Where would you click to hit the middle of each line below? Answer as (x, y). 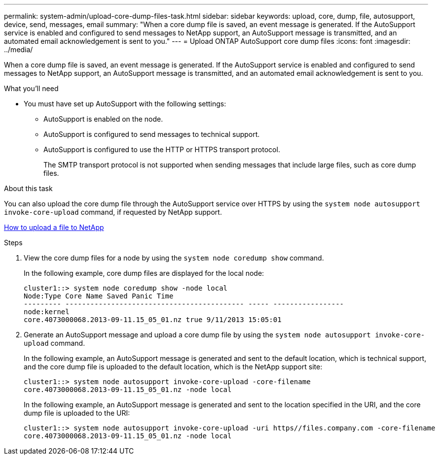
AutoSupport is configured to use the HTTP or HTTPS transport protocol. (162, 149)
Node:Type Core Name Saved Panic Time (99, 296)
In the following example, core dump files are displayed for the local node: (144, 273)
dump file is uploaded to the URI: (77, 413)
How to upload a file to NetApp (54, 227)
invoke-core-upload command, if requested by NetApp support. (113, 212)
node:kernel (47, 312)
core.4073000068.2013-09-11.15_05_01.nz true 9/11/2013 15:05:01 (153, 320)
